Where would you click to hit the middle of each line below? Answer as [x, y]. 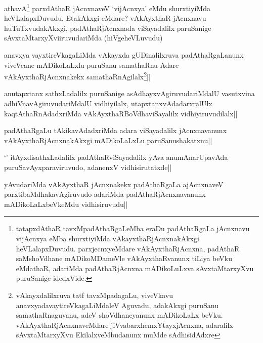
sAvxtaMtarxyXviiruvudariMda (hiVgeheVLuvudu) [83, 38]
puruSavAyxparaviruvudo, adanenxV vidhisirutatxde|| [88, 167]
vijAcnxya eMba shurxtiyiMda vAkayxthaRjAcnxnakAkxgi [107, 238]
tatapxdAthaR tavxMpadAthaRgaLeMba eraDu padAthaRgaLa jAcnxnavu [133, 228]
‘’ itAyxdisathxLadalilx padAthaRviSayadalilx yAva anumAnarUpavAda [116, 157]
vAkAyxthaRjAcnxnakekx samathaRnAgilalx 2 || [77, 76]
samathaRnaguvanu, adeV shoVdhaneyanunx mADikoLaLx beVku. [119, 315]
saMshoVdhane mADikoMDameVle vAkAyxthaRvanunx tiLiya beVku [124, 258]
